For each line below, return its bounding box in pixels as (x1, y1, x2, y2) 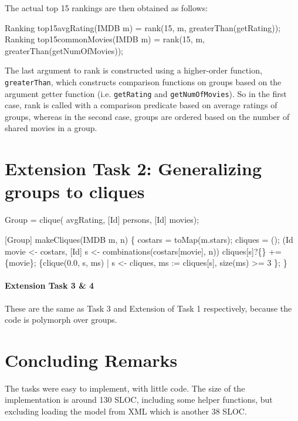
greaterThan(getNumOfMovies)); (5, 44, 124, 56)
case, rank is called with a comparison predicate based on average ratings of (5, 99, 277, 111)
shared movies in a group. (5, 122, 97, 134)
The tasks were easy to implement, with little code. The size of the (5, 382, 245, 394)
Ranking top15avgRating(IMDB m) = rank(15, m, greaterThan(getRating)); (5, 21, 281, 34)
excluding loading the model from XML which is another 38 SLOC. (5, 405, 247, 417)
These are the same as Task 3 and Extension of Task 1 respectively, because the (5, 302, 292, 314)
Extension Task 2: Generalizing (5, 156, 262, 181)
